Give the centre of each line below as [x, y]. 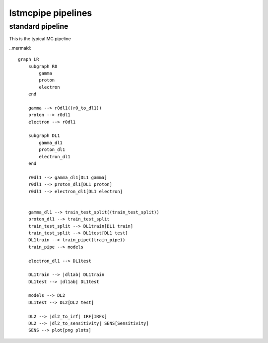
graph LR [29, 59]
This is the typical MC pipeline [40, 39]
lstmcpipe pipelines [51, 13]
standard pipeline [39, 26]
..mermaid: [20, 48]
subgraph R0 [43, 66]
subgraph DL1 [44, 136]
